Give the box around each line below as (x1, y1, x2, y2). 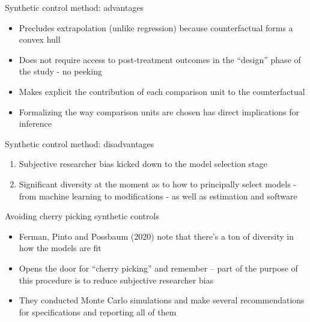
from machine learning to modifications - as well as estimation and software (19, 189, 297, 202)
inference (19, 117, 52, 130)
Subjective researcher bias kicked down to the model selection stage (19, 157, 267, 170)
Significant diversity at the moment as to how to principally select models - (19, 177, 296, 190)
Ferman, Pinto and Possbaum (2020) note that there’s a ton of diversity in (19, 229, 294, 242)
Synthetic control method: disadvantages (5, 137, 154, 150)
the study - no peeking (19, 65, 102, 77)
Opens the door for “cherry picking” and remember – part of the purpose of (19, 261, 298, 274)
